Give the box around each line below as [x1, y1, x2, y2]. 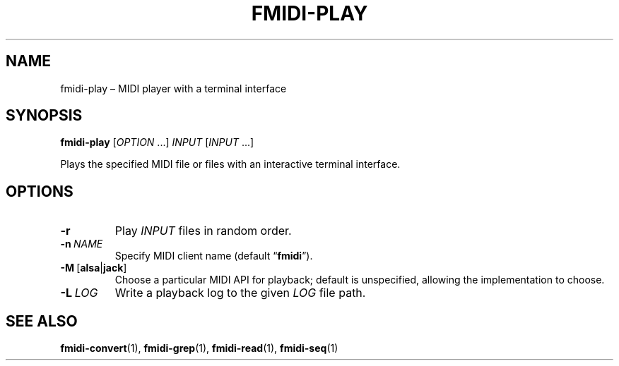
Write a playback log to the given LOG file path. [114, 286, 366, 300]
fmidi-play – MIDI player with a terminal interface [60, 82, 287, 94]
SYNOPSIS [6, 106, 83, 125]
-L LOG [60, 286, 98, 300]
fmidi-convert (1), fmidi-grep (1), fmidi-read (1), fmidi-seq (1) [60, 342, 338, 355]
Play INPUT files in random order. [114, 224, 292, 238]
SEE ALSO [6, 312, 78, 330]
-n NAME [60, 238, 103, 250]
